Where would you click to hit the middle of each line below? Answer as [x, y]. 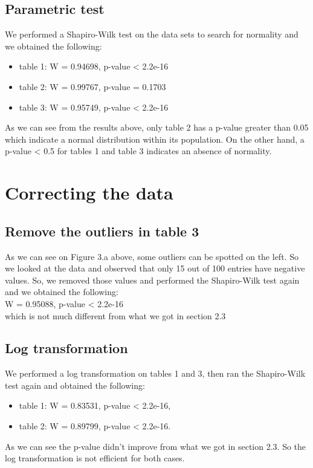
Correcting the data [89, 193]
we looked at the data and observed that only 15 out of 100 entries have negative [155, 268]
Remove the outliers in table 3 [102, 231]
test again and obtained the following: [75, 385]
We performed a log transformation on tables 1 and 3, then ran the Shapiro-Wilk [155, 373]
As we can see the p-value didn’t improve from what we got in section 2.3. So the [156, 446]
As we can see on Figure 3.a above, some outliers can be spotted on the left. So [152, 256]
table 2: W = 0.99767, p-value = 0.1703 [92, 86]
